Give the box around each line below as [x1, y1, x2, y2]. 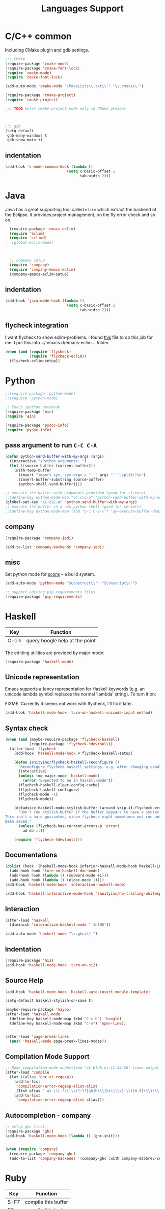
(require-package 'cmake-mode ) [5, 61, 69, 66]
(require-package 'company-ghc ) [9, 1151, 76, 1156]
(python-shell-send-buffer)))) [18, 481, 82, 486]
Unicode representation [5, 673, 80, 681]
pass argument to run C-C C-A [5, 441, 97, 449]
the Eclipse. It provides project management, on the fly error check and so [5, 212, 156, 218]
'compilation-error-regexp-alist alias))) [16, 1098, 105, 1102]
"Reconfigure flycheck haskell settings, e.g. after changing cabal [18, 764, 162, 769]
